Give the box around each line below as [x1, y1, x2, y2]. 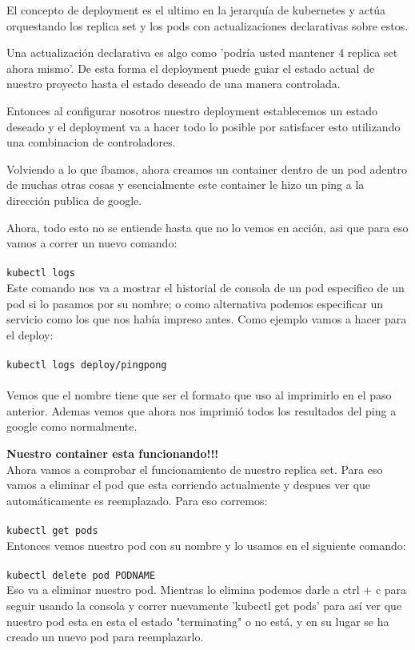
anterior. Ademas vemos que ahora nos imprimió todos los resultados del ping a [6, 402, 397, 419]
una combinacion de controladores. [6, 134, 176, 150]
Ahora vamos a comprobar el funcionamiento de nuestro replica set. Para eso [6, 460, 383, 477]
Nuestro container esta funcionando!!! [6, 444, 219, 461]
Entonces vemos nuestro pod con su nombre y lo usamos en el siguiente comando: [6, 536, 406, 553]
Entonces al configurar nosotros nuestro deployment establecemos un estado [6, 102, 378, 118]
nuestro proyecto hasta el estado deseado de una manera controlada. [6, 75, 341, 92]
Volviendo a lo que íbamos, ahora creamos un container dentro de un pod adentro [6, 160, 407, 177]
